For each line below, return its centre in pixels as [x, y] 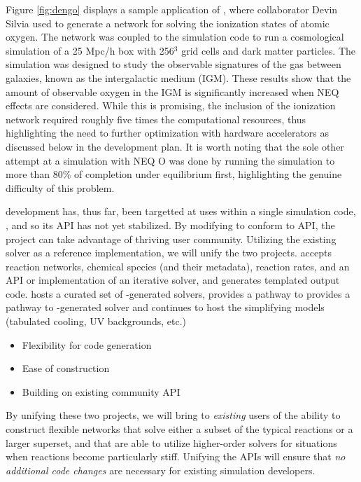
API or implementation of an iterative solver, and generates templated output [173, 280]
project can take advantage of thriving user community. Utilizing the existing [171, 239]
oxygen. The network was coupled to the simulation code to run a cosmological [175, 37]
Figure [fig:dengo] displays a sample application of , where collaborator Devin [172, 9]
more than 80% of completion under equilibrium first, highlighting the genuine [174, 174]
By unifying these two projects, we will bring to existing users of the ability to [173, 415]
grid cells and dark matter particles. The [268, 50]
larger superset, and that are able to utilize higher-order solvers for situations [171, 442]
